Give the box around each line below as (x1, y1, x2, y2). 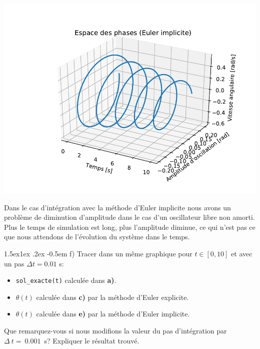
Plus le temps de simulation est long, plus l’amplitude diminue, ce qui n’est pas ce (4, 221, 255, 232)
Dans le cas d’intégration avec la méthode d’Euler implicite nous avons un (4, 202, 231, 212)
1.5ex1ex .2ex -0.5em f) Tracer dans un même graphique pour (4, 248, 192, 258)
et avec (231, 248, 252, 258)
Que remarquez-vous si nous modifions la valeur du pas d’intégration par (4, 325, 227, 335)
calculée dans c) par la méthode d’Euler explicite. (36, 291, 189, 302)
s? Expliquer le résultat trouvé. (44, 335, 139, 345)
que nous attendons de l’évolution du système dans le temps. (4, 231, 190, 242)
